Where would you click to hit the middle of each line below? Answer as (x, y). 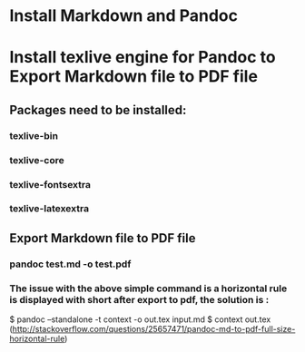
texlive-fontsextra (50, 184)
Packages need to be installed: (98, 110)
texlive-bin (34, 135)
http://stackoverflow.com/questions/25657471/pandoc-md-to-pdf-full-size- (154, 329)
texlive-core (37, 160)
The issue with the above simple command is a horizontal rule (148, 288)
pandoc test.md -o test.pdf (70, 264)
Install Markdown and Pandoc (124, 16)
